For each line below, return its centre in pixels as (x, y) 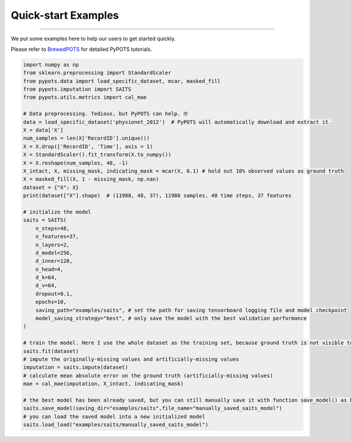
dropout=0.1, (54, 293)
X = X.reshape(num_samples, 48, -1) (76, 163)
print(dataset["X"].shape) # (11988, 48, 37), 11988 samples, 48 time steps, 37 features (157, 196)
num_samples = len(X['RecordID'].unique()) (87, 138)
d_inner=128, (54, 261)
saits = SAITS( (45, 220)
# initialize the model (57, 212)
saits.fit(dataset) (51, 351)
